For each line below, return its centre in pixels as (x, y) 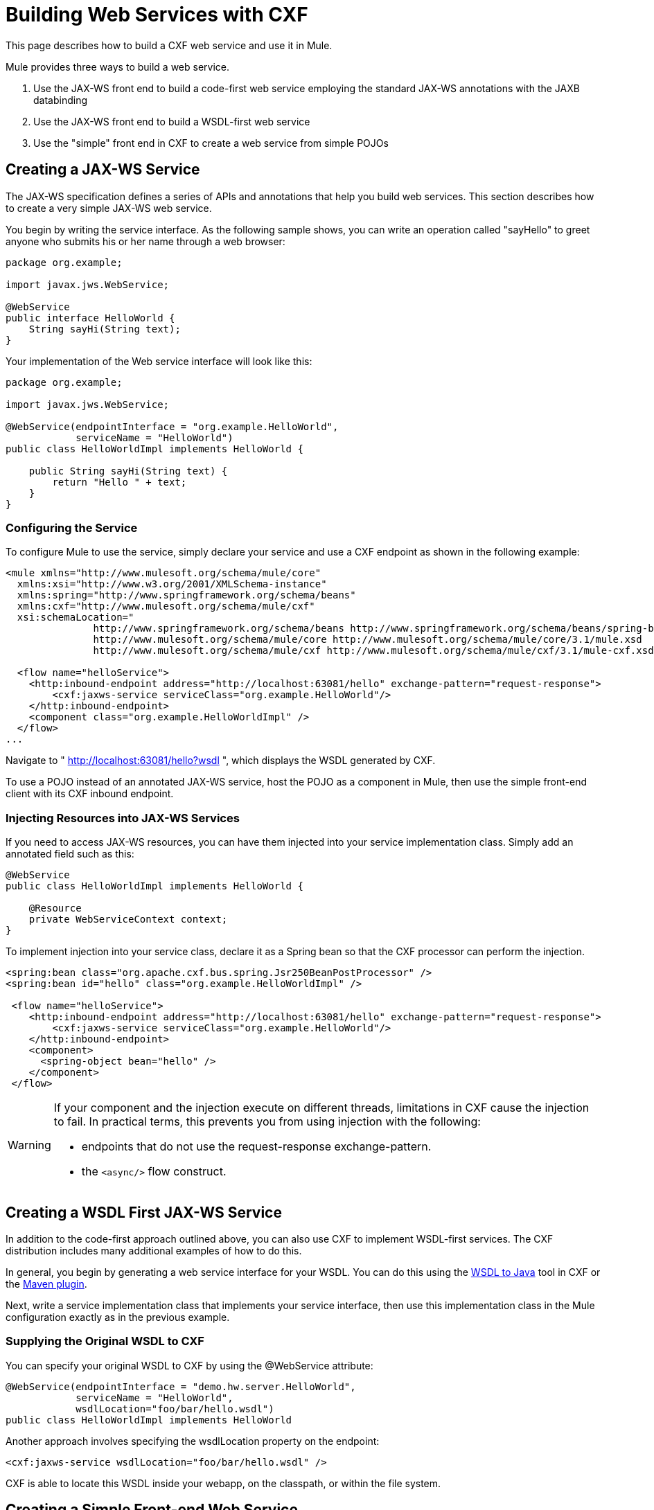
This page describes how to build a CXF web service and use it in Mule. (169, 45)
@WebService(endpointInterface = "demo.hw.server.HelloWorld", (181, 1386)
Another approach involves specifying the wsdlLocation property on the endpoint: (193, 1441)
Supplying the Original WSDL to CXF (105, 1341)
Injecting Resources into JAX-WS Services (123, 818)
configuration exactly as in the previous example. (118, 1317)
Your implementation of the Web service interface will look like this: (159, 361)
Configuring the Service (72, 527)
